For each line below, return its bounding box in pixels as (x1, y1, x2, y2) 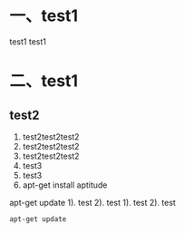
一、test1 (9, 5, 79, 26)
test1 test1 (9, 35, 47, 47)
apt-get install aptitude (22, 180, 108, 190)
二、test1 (9, 71, 79, 92)
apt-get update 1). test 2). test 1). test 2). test (9, 197, 177, 208)
